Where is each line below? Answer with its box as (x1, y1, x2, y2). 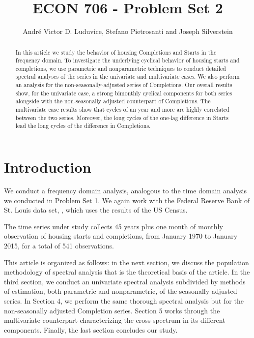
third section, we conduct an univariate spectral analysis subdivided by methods (4, 276, 246, 286)
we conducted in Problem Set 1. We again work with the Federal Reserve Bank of (4, 195, 250, 205)
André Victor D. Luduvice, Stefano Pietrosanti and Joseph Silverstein (23, 26, 233, 36)
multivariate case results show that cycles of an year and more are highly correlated (15, 105, 229, 114)
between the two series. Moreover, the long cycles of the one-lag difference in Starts (15, 113, 228, 122)
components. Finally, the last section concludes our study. (4, 324, 178, 335)
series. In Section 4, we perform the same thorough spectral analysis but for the (4, 295, 244, 306)
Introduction (4, 157, 91, 177)
